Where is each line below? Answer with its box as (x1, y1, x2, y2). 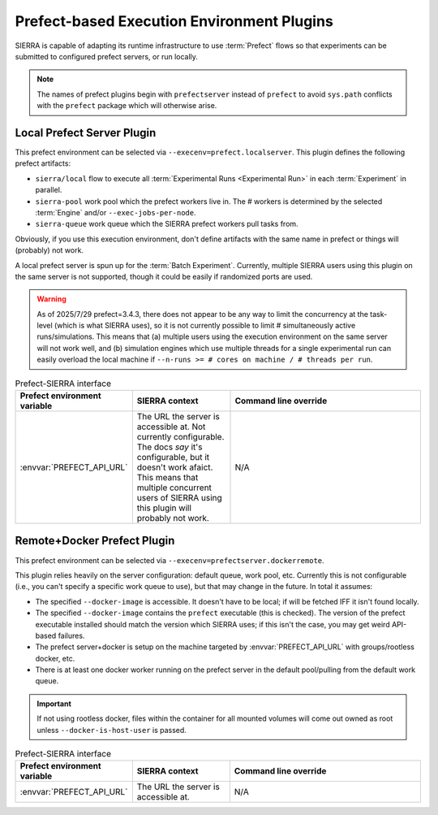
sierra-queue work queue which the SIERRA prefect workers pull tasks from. (35, 219, 299, 229)
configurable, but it (136, 452, 210, 463)
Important (36, 699, 72, 709)
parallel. (35, 185, 62, 195)
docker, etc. (35, 653, 75, 663)
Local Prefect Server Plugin (15, 126, 157, 140)
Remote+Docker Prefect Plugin (15, 534, 175, 548)
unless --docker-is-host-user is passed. (36, 725, 187, 735)
